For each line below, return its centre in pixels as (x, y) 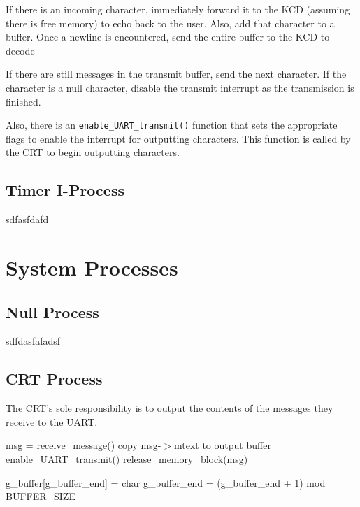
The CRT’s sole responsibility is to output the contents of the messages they (170, 408)
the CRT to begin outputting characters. (93, 152)
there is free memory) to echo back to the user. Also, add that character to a (170, 23)
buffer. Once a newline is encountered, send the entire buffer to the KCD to (168, 37)
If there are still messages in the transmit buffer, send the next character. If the (176, 74)
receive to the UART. (52, 421)
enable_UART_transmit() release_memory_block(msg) (127, 458)
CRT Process (54, 379)
